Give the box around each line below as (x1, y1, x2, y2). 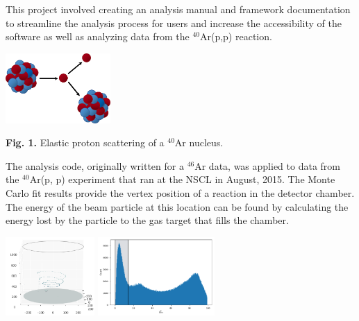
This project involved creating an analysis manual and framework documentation (6, 2, 351, 16)
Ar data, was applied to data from (194, 158, 340, 173)
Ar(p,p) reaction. (199, 29, 272, 44)
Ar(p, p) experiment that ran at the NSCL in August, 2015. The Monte (29, 172, 335, 186)
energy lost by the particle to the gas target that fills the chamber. (6, 213, 289, 227)
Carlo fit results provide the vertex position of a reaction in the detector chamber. (6, 186, 355, 200)
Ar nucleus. (174, 135, 224, 150)
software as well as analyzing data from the (6, 29, 190, 44)
